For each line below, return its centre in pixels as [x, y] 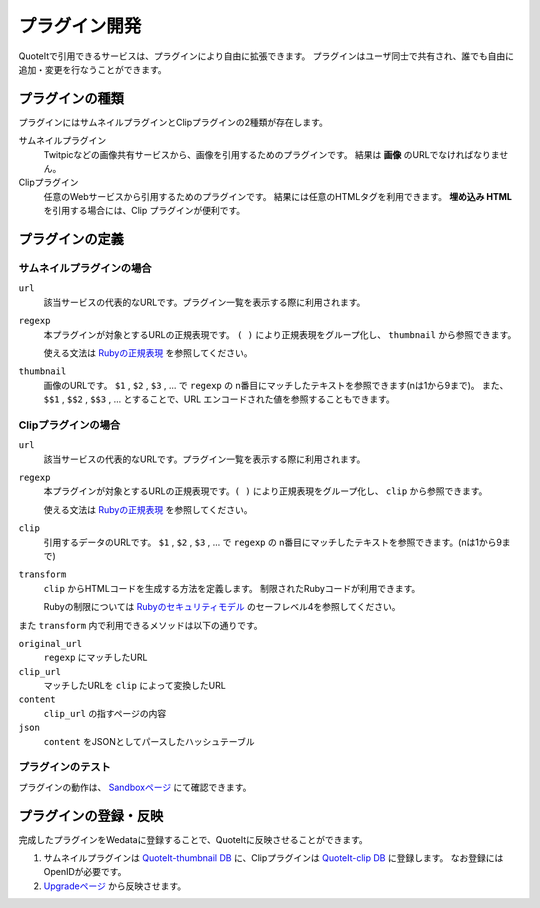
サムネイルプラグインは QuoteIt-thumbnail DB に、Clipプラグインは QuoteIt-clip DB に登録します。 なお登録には [273, 858]
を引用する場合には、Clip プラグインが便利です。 [144, 211]
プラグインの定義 [71, 239]
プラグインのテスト [65, 767]
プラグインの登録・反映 [91, 815]
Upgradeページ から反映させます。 [115, 886]
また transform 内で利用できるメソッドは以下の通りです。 [141, 625]
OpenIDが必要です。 [85, 872]
